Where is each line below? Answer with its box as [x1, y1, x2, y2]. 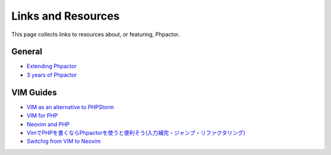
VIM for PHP [26, 112, 58, 119]
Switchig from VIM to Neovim [26, 138, 101, 145]
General [11, 47, 43, 57]
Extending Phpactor [26, 62, 77, 70]
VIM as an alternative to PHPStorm [26, 103, 115, 110]
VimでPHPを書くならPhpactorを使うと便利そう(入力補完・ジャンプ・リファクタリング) [26, 129, 246, 136]
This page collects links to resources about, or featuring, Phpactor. [11, 31, 180, 38]
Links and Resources [11, 9, 120, 23]
